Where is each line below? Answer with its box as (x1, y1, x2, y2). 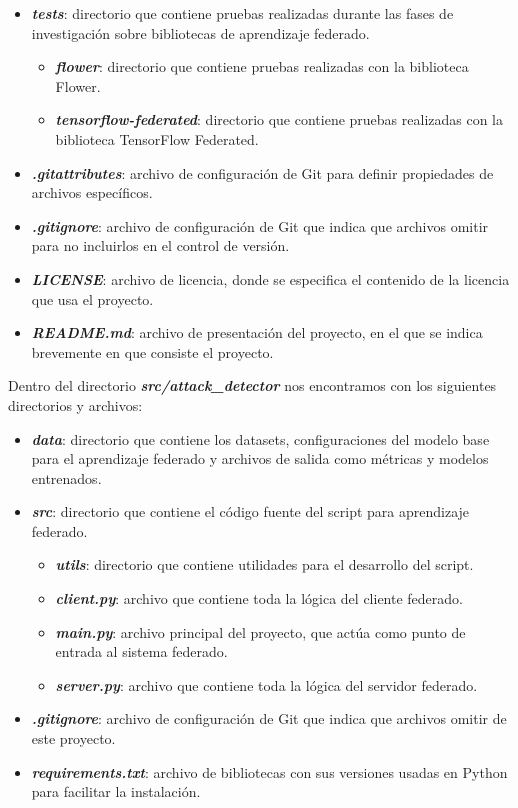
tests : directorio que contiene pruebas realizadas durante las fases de (31, 3, 454, 23)
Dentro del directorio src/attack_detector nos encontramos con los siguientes (8, 375, 497, 396)
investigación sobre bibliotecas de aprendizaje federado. (31, 22, 370, 43)
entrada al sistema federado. (55, 641, 228, 662)
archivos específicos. (31, 182, 153, 203)
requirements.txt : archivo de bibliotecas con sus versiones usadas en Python (31, 761, 508, 782)
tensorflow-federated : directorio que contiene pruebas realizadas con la (55, 109, 504, 130)
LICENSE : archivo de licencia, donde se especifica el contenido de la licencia (31, 268, 510, 289)
